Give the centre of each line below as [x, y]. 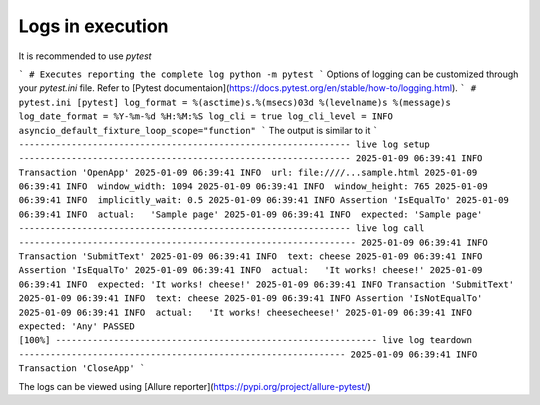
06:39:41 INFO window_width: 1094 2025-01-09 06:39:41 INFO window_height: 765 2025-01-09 [253, 186]
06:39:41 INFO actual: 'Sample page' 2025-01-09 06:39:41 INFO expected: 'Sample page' [250, 214]
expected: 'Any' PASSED [76, 326]
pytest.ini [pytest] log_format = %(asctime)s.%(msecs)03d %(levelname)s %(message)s [235, 102]
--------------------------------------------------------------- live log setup [224, 144]
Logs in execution [93, 26]
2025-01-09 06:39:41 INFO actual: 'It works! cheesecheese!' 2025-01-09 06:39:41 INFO [245, 312]
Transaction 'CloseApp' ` [82, 368]
